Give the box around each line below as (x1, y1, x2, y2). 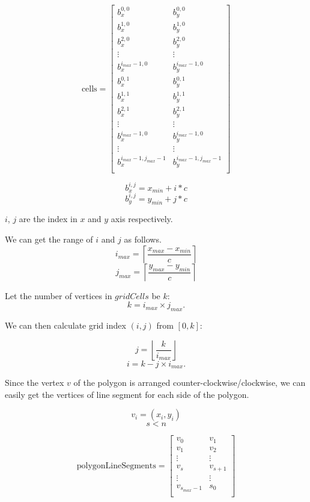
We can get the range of (5, 233, 93, 246)
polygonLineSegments (76, 462, 156, 470)
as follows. (124, 233, 162, 246)
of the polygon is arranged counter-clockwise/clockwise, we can (73, 376, 306, 389)
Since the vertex (5, 376, 64, 389)
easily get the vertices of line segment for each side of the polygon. (5, 388, 249, 400)
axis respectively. (111, 212, 173, 225)
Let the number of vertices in (5, 289, 112, 302)
